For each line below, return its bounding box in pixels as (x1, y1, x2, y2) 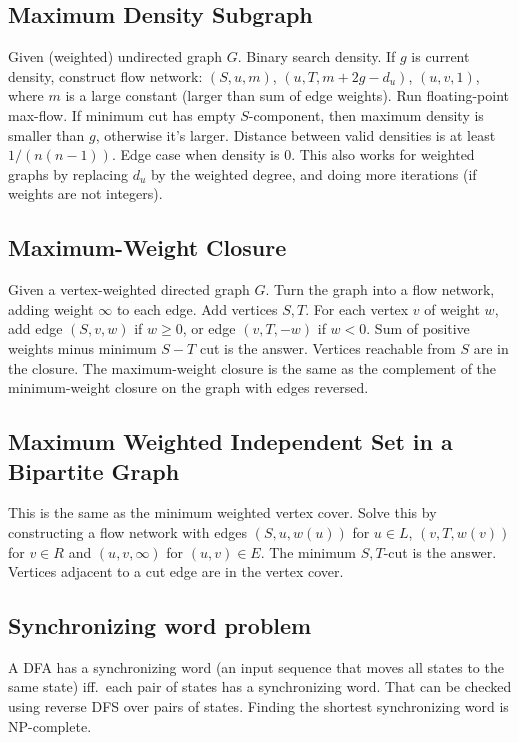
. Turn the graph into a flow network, (265, 279, 495, 300)
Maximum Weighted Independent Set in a (8, 426, 453, 457)
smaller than (8, 124, 85, 145)
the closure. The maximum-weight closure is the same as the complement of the (8, 357, 497, 378)
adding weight (8, 298, 94, 319)
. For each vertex (305, 298, 409, 319)
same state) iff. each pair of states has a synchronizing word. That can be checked (8, 676, 512, 697)
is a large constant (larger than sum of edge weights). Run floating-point (65, 85, 510, 106)
